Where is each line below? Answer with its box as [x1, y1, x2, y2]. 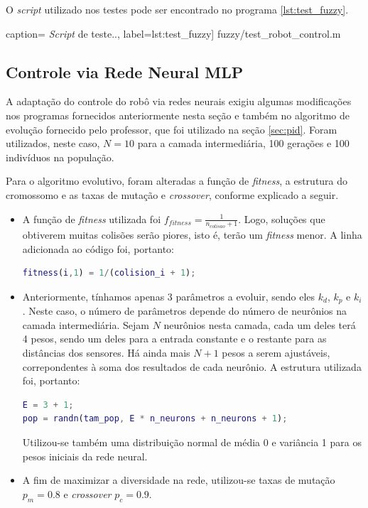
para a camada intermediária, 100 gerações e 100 [137, 136, 350, 151]
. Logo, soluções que [238, 211, 325, 226]
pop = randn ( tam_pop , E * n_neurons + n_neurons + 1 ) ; [22, 414, 288, 424]
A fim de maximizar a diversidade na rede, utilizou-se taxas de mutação [22, 472, 335, 487]
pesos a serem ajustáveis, [222, 345, 330, 360]
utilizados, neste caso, [6, 136, 100, 151]
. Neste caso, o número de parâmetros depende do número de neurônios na [22, 303, 347, 318]
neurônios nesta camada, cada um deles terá [163, 317, 356, 332]
